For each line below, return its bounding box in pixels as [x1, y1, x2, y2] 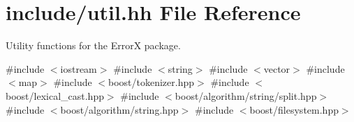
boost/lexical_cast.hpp [6, 88, 104, 103]
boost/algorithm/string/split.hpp [175, 88, 317, 103]
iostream [60, 61, 97, 76]
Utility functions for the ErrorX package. [6, 38, 181, 53]
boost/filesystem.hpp [249, 102, 339, 116]
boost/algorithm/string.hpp [60, 102, 179, 116]
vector [263, 61, 290, 76]
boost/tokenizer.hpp [108, 75, 195, 89]
